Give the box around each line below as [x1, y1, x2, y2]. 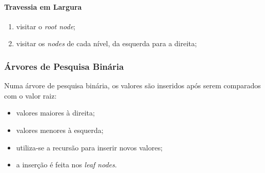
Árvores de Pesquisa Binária [4, 60, 124, 72]
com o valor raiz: [4, 90, 57, 101]
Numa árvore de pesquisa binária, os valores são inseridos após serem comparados [4, 80, 261, 91]
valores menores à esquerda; [16, 124, 104, 135]
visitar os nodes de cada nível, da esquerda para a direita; [16, 38, 197, 49]
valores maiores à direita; [16, 107, 95, 118]
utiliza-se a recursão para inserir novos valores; [16, 142, 163, 152]
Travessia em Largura [4, 1, 82, 12]
